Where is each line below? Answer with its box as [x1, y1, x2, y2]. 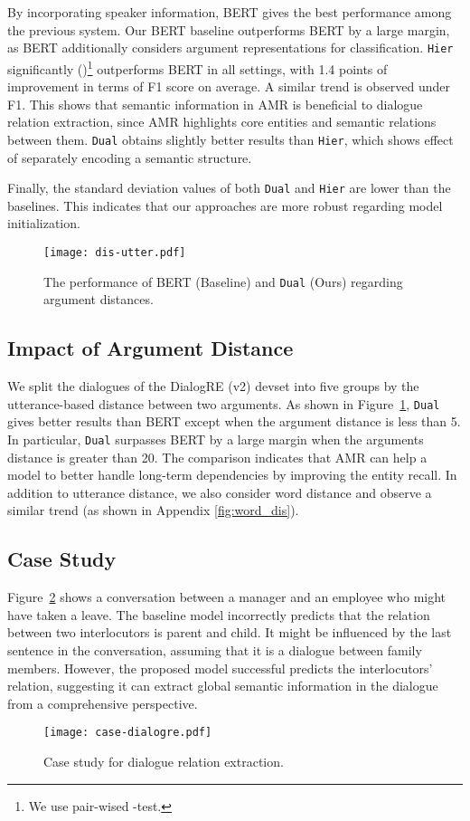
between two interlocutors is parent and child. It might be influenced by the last [7, 623, 452, 642]
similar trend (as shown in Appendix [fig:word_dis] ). [7, 501, 299, 520]
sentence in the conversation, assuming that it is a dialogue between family [7, 640, 422, 659]
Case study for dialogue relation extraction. [43, 751, 284, 770]
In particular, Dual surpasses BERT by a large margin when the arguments [7, 429, 424, 448]
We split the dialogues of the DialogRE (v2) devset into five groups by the [7, 377, 419, 396]
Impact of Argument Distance [7, 334, 294, 362]
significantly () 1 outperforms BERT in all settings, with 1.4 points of [7, 56, 388, 78]
